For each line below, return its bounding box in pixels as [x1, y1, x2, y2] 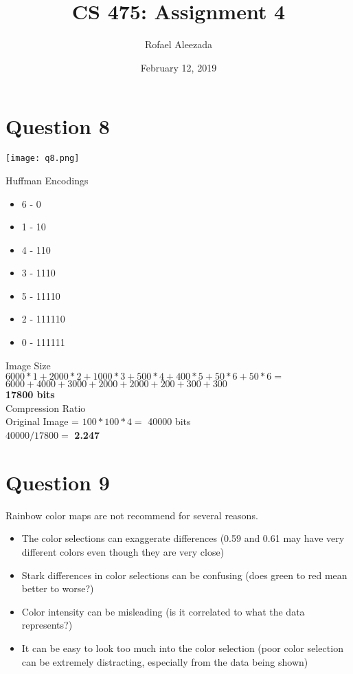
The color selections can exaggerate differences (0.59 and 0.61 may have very [21, 531, 345, 545]
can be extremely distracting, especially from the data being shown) [21, 654, 308, 668]
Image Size [5, 358, 51, 372]
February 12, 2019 [140, 60, 217, 74]
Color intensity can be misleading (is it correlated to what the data [21, 604, 305, 618]
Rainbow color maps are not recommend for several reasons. [5, 508, 258, 522]
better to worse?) [21, 581, 94, 596]
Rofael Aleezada [144, 37, 213, 52]
